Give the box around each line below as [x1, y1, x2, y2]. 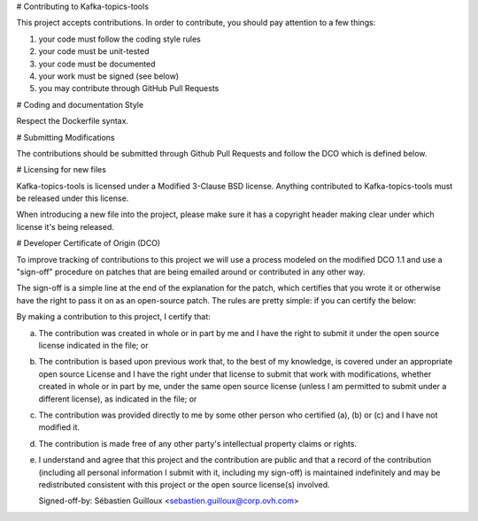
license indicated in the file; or [38, 340, 149, 350]
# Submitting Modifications [16, 132, 115, 142]
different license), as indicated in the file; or [38, 394, 197, 404]
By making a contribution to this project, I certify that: [16, 311, 212, 322]
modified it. [38, 422, 80, 433]
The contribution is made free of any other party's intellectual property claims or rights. [38, 438, 358, 448]
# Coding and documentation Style [16, 99, 144, 110]
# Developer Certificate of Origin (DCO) [16, 238, 161, 249]
